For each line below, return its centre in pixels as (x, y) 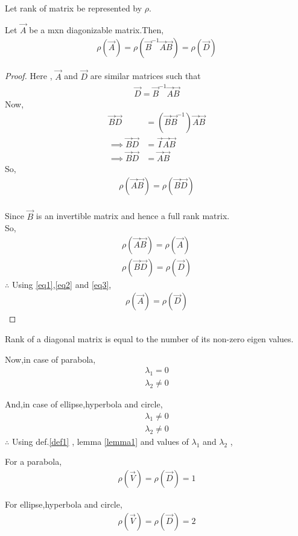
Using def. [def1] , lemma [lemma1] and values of (100, 441)
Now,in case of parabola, (50, 359)
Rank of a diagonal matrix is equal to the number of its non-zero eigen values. (149, 339)
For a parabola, (33, 461)
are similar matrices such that (145, 76)
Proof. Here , (29, 76)
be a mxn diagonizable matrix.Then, (97, 29)
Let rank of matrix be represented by (74, 8)
